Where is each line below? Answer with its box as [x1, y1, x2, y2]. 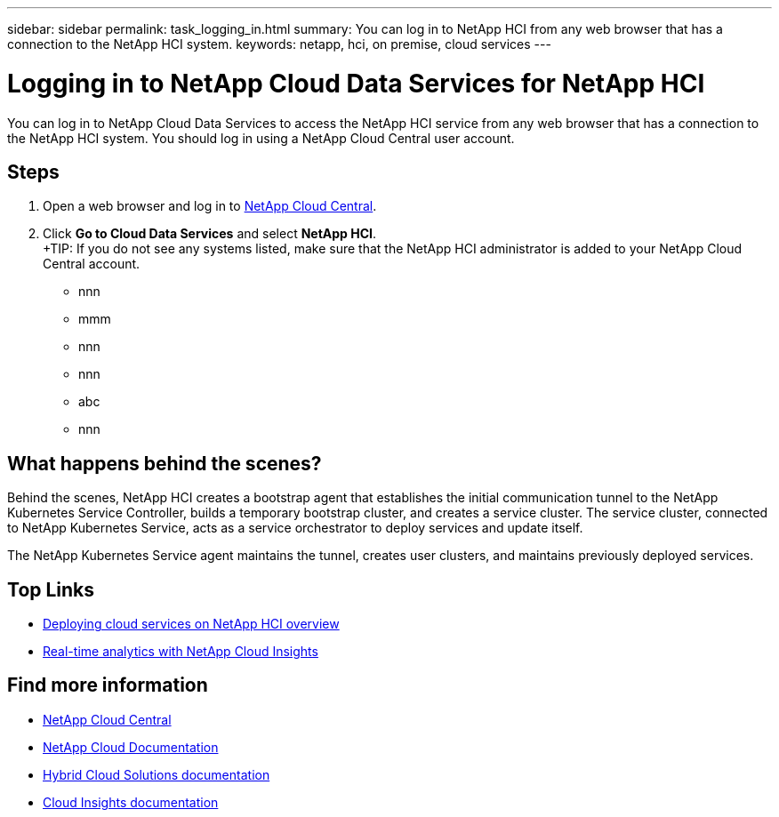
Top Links [7, 578, 95, 601]
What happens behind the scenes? [7, 452, 322, 475]
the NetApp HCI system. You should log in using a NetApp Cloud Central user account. [7, 130, 515, 146]
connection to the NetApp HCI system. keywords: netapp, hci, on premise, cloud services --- [7, 36, 551, 52]
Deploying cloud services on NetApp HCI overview [43, 616, 340, 632]
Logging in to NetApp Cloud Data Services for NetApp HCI [7, 68, 705, 99]
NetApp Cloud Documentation [43, 739, 219, 755]
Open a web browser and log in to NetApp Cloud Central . [43, 198, 377, 214]
